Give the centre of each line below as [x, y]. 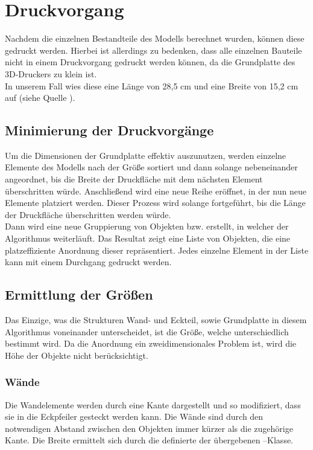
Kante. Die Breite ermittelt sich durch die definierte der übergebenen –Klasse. [149, 440]
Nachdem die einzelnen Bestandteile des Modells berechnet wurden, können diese [155, 38]
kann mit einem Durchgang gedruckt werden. [88, 262]
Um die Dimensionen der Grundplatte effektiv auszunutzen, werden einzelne [146, 155]
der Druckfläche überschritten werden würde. [88, 214]
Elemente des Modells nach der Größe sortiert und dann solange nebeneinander [151, 167]
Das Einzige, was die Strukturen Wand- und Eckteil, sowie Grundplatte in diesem [156, 320]
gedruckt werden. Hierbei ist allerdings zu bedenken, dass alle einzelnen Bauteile [153, 50]
